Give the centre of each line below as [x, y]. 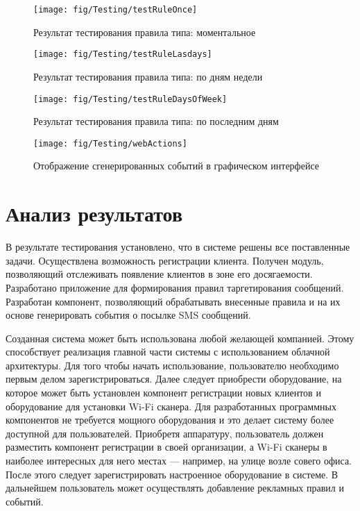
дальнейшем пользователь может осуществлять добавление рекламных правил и [175, 488]
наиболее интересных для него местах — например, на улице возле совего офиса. [179, 461]
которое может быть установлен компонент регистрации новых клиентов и [163, 393]
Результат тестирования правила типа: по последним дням [156, 121]
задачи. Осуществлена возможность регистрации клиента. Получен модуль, [165, 260]
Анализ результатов [94, 213]
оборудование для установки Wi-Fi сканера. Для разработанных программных [171, 406]
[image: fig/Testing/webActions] [110, 143]
